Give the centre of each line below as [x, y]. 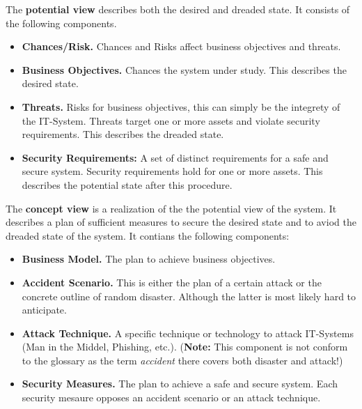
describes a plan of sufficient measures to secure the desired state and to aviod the [181, 222]
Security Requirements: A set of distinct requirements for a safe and [175, 157]
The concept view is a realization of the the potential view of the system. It [171, 208]
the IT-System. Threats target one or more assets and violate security [171, 120]
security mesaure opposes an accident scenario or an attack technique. [171, 398]
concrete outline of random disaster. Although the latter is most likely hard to [189, 296]
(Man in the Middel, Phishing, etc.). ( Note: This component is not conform [185, 347]
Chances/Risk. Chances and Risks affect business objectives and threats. [181, 46]
